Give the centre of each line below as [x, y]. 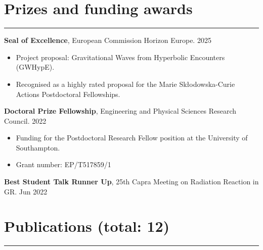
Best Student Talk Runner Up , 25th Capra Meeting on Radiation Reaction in [131, 182]
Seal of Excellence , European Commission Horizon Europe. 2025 [108, 40]
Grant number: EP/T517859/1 [63, 164]
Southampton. [38, 147]
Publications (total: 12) [87, 226]
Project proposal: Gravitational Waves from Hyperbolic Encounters [120, 57]
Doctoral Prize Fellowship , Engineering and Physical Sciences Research [120, 111]
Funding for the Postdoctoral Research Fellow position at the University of [132, 138]
